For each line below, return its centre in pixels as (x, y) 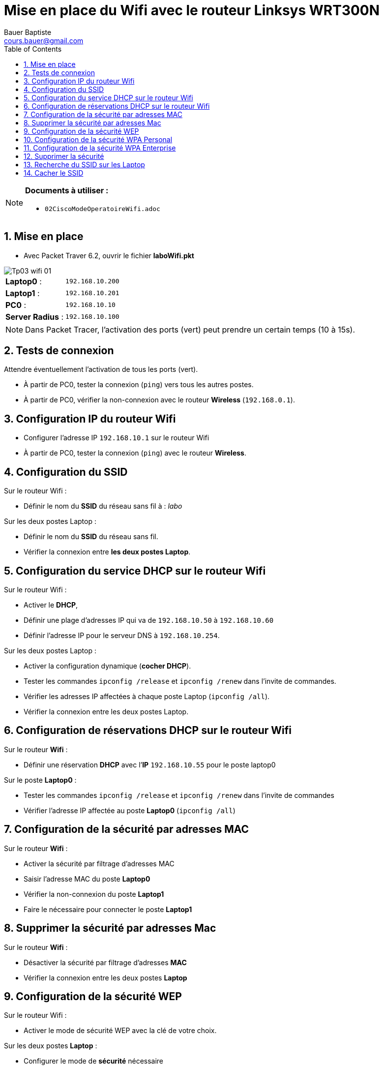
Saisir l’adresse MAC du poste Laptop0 (87, 879)
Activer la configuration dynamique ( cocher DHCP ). (107, 666)
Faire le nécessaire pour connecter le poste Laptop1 (108, 909)
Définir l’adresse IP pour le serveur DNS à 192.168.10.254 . (122, 635)
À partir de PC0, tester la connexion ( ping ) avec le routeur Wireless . (135, 453)
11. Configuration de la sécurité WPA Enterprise (100, 148)
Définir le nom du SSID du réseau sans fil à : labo (103, 506)
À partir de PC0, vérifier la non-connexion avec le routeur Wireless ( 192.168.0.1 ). (159, 400)
